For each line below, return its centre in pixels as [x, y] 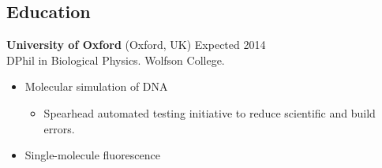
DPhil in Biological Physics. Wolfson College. [116, 60]
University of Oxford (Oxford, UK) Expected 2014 [136, 45]
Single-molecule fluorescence [93, 155]
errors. [59, 128]
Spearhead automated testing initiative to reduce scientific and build [210, 112]
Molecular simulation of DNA [96, 86]
